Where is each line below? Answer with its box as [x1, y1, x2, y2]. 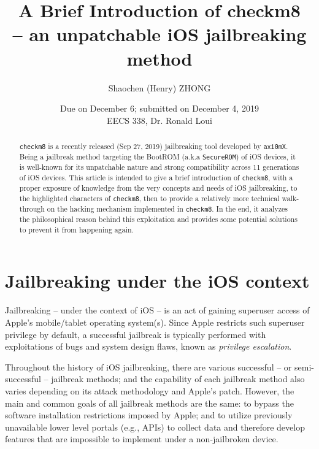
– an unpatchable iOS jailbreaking [12, 21, 307, 47]
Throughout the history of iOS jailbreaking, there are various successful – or [5, 360, 292, 373]
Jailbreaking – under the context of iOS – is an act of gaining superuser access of [5, 304, 310, 317]
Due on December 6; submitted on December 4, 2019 [60, 102, 259, 115]
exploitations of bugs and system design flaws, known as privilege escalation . [5, 340, 292, 353]
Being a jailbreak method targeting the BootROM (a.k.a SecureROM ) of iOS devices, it [19, 152, 296, 162]
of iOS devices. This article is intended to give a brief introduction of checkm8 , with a [19, 172, 293, 183]
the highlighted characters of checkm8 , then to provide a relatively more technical [19, 193, 280, 203]
